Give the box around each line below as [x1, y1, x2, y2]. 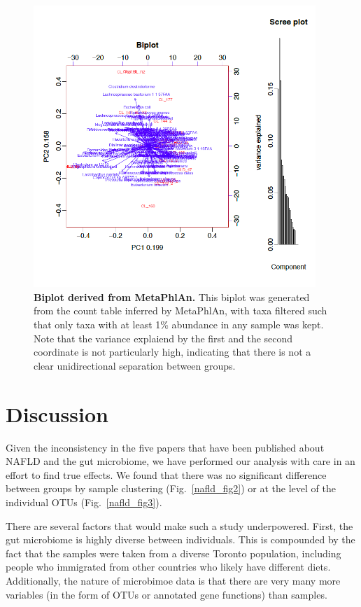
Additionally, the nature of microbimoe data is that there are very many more [6, 573, 341, 587]
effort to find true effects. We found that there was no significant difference [6, 467, 327, 482]
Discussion [6, 399, 108, 428]
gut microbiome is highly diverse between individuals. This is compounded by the [6, 532, 355, 547]
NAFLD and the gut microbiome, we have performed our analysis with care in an [6, 454, 355, 468]
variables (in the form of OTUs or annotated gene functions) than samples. [6, 587, 327, 601]
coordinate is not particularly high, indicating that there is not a [34, 344, 311, 359]
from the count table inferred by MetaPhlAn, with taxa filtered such [34, 303, 327, 318]
